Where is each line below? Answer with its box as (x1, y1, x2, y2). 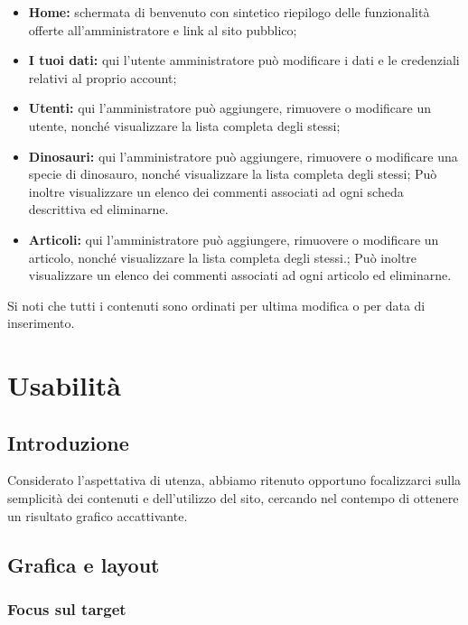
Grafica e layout (7, 550, 160, 578)
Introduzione (7, 428, 129, 456)
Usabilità (7, 367, 122, 404)
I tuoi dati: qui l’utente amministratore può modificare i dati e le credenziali (28, 51, 460, 70)
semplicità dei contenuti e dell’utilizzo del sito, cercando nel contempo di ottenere (7, 489, 459, 508)
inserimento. (7, 313, 75, 332)
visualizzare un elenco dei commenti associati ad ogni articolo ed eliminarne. (28, 266, 452, 285)
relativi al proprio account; (28, 68, 177, 87)
